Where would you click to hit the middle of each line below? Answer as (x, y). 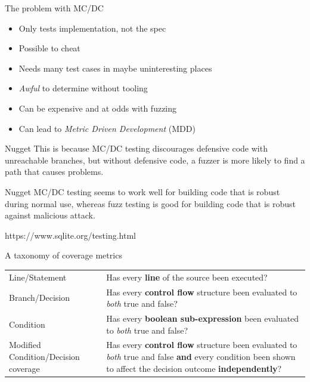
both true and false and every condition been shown (201, 356)
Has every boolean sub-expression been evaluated (203, 318)
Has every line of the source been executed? (187, 277)
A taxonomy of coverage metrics (63, 255)
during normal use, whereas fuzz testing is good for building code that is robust (150, 203)
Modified (25, 345)
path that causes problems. (54, 172)
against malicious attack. (50, 215)
